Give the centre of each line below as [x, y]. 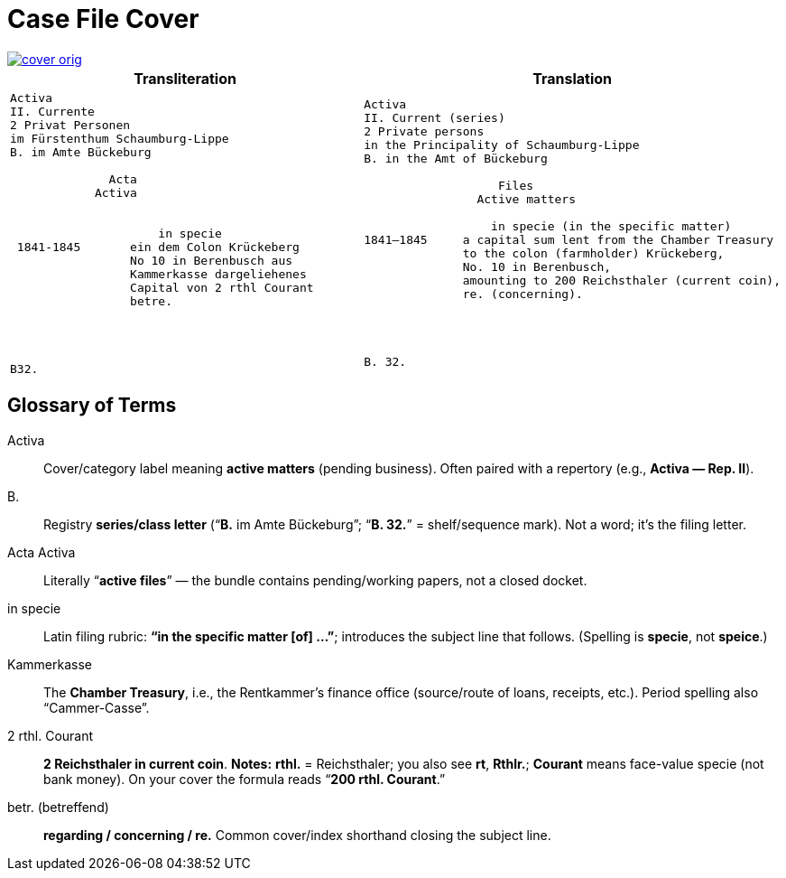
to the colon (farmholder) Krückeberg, [593, 254]
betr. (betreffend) [58, 807]
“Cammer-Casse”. [97, 707]
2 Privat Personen [70, 125]
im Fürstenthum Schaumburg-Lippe [120, 138]
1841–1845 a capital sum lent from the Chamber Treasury [569, 240]
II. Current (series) [435, 118]
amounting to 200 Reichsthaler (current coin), [621, 281]
